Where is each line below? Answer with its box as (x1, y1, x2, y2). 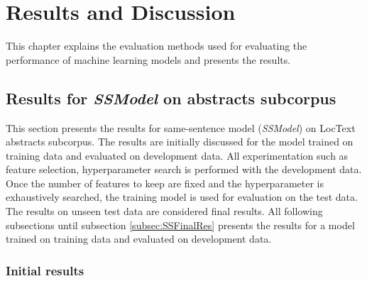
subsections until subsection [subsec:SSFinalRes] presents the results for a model (6, 217, 355, 232)
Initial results (6, 261, 84, 279)
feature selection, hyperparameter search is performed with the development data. (6, 162, 362, 177)
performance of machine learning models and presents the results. (6, 52, 291, 67)
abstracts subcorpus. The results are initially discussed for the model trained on (6, 134, 354, 149)
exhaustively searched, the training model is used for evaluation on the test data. (6, 189, 358, 204)
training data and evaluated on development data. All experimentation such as (6, 148, 349, 162)
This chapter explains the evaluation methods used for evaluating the (6, 38, 307, 53)
